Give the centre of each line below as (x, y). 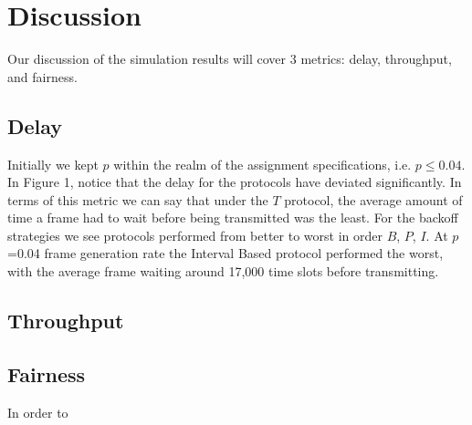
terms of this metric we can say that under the (138, 199)
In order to (38, 412)
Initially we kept (53, 164)
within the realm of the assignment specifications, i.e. (262, 164)
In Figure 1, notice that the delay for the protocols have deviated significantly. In (235, 182)
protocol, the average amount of (373, 199)
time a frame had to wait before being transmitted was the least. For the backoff (233, 218)
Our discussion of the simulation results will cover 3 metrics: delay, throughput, (230, 59)
